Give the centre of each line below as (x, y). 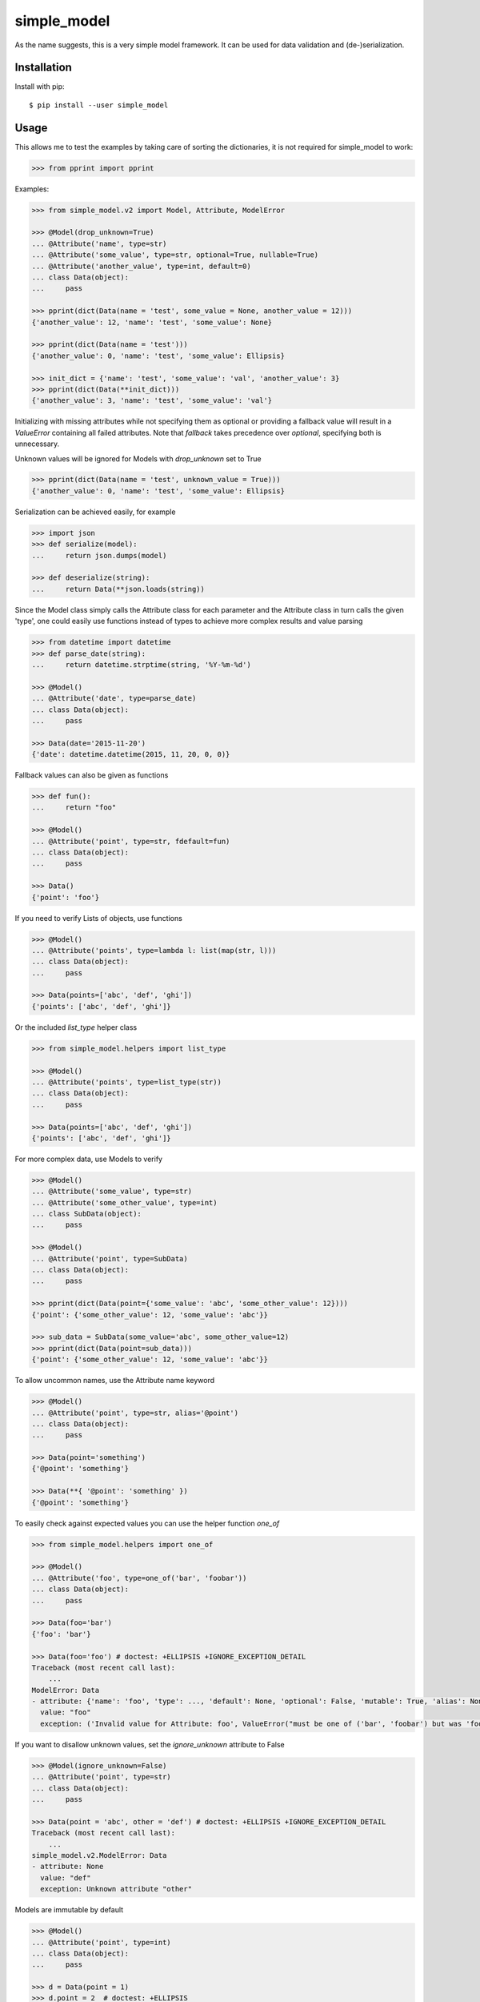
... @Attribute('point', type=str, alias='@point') (135, 1413)
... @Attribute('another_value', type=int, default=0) (141, 266)
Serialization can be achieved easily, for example (95, 512)
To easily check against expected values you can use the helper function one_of (147, 1523)
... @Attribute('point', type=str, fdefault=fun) (131, 841)
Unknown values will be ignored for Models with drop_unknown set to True (138, 458)
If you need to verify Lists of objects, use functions (99, 918)
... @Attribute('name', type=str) (99, 243)
